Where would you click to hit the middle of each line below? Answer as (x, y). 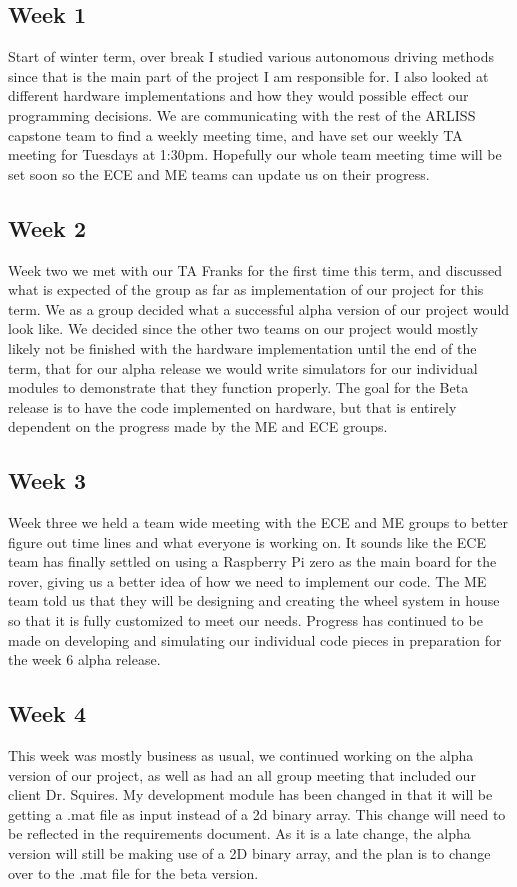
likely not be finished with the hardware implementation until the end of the (242, 347)
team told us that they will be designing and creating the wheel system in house (254, 600)
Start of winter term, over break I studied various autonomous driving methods (251, 56)
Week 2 (47, 227)
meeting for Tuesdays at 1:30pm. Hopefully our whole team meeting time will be (255, 154)
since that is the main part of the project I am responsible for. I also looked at (248, 75)
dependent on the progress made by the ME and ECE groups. (198, 426)
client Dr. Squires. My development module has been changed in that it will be (250, 794)
